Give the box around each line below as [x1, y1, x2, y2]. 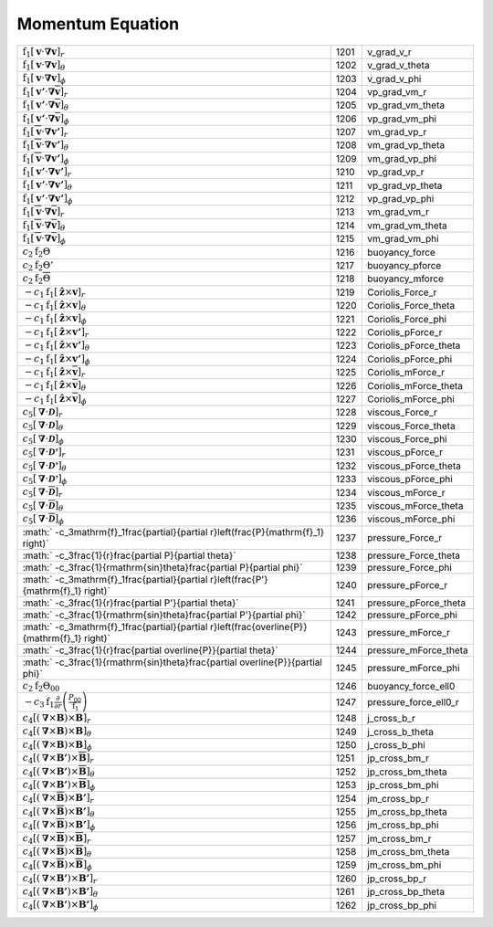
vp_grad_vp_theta [366, 179, 443, 192]
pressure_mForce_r [366, 626, 451, 638]
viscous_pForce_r [366, 446, 443, 458]
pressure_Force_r [366, 531, 443, 543]
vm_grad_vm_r [366, 205, 429, 218]
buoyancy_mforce [366, 272, 445, 285]
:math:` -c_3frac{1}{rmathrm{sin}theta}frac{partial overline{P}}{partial [22, 656, 323, 669]
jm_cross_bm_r [366, 832, 432, 845]
